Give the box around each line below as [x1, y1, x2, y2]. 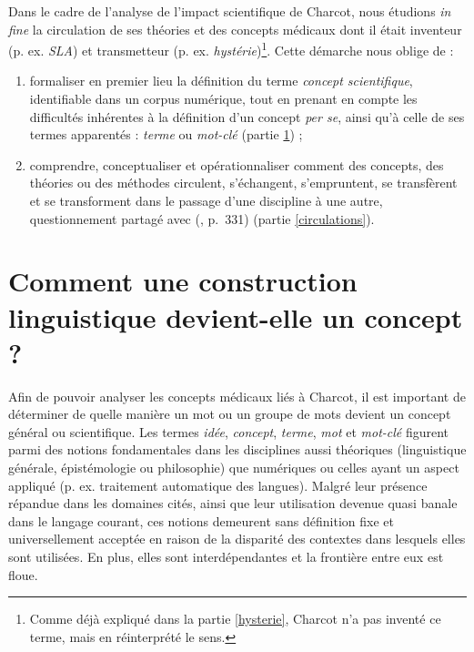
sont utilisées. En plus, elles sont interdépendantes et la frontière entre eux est [8, 547, 444, 566]
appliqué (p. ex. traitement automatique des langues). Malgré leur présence [8, 475, 428, 494]
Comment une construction [8, 262, 358, 300]
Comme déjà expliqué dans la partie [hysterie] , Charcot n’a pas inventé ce [29, 609, 441, 628]
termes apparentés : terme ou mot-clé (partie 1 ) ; [29, 125, 303, 144]
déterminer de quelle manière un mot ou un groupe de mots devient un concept [8, 404, 451, 423]
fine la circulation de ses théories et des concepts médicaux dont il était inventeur [8, 19, 462, 38]
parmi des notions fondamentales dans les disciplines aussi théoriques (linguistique [8, 440, 467, 459]
